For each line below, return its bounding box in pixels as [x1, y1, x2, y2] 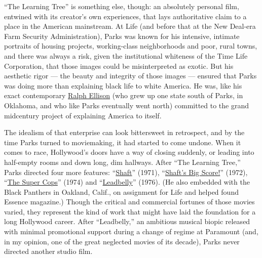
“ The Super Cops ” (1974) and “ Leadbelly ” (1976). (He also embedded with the [4, 177, 250, 187]
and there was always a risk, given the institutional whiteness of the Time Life [4, 50, 248, 61]
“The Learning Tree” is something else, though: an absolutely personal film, [4, 1, 239, 11]
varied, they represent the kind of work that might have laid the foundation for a [4, 206, 256, 217]
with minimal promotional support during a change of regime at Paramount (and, [4, 226, 258, 237]
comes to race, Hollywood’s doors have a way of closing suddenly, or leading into [4, 147, 254, 157]
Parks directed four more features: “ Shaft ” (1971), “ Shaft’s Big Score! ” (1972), [4, 166, 248, 177]
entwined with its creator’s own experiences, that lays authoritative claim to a [4, 11, 247, 21]
